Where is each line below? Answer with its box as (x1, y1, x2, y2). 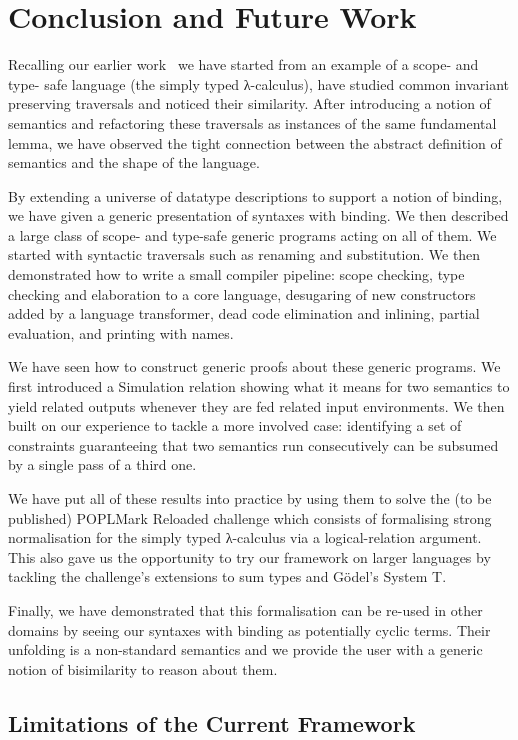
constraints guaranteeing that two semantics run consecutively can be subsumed (8, 434, 499, 455)
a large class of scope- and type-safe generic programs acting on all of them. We (8, 224, 497, 245)
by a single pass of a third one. (8, 454, 197, 475)
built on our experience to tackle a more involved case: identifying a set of (8, 415, 462, 436)
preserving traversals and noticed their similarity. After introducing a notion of (8, 93, 491, 114)
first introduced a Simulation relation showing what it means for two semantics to (8, 376, 510, 397)
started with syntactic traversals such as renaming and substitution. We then (8, 244, 481, 265)
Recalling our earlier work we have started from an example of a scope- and (8, 54, 479, 75)
